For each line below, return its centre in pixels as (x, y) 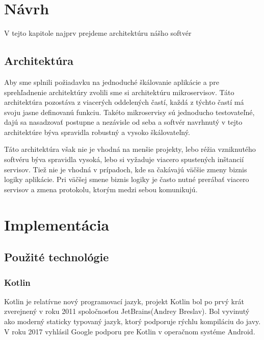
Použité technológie (57, 257)
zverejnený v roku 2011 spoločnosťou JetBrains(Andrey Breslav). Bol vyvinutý (127, 311)
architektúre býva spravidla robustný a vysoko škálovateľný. (97, 132)
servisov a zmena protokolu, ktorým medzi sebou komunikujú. (101, 189)
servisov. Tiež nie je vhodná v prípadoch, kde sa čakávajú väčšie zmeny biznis (126, 169)
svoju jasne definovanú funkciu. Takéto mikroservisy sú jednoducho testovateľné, (129, 112)
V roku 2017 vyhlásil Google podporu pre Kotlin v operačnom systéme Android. (130, 331)
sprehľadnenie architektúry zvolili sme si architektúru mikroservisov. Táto (119, 92)
